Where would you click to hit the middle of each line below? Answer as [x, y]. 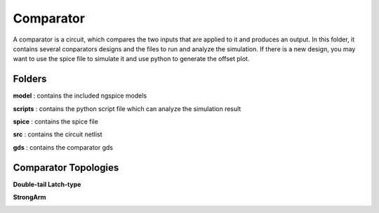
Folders [30, 79]
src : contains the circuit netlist [58, 134]
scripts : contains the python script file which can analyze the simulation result [127, 108]
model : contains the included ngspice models [80, 96]
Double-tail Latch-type [47, 184]
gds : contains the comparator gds [63, 147]
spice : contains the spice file [55, 122]
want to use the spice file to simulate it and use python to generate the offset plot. [131, 59]
